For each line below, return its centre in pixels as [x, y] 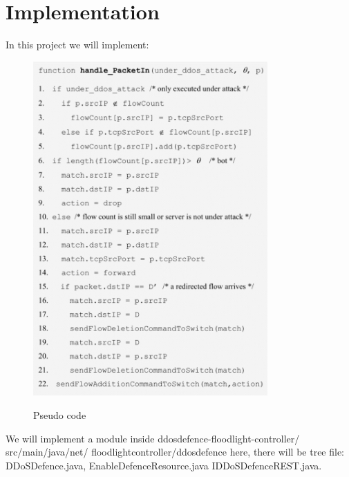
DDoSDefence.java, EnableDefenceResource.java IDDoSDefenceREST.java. [164, 465]
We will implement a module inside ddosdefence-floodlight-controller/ [153, 438]
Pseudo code [60, 415]
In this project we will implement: [77, 45]
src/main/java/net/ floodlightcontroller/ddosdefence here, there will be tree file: [175, 452]
